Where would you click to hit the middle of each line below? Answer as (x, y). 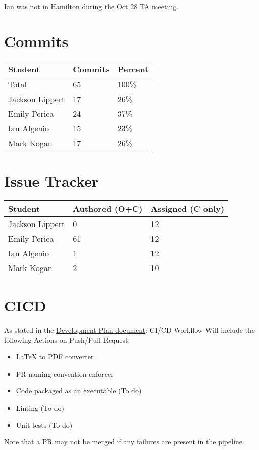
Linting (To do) (40, 407)
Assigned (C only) (188, 208)
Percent (133, 69)
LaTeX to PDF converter (55, 357)
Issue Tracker (51, 180)
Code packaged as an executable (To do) (79, 391)
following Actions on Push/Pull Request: (67, 340)
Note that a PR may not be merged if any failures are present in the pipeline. (124, 442)
